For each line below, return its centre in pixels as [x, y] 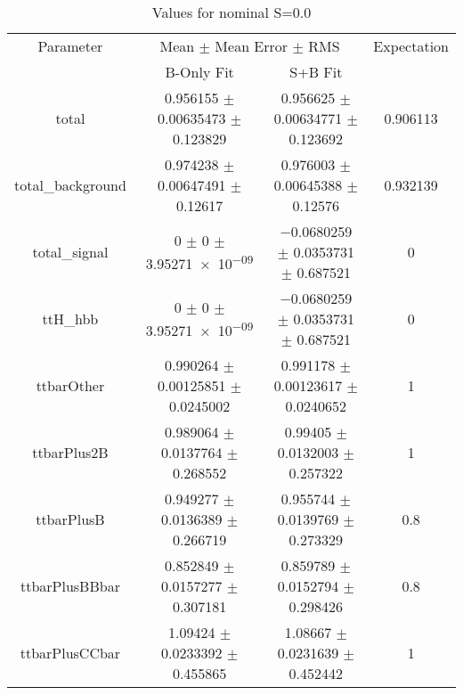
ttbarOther [70, 385]
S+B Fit [316, 72]
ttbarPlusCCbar [70, 653]
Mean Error [252, 46]
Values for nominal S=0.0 [231, 12]
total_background [70, 185]
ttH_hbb [70, 319]
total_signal [70, 252]
